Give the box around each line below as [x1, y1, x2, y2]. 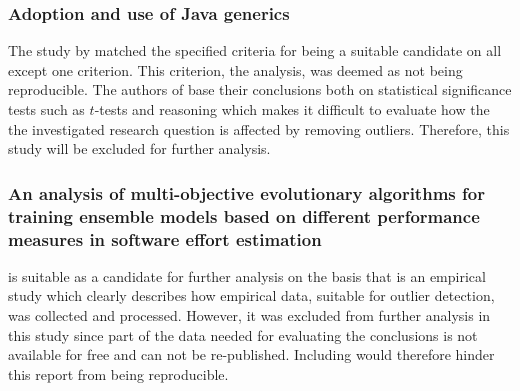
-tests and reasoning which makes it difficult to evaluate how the [94, 99, 490, 119]
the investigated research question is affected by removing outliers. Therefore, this [8, 118, 510, 139]
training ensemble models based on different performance [8, 203, 480, 228]
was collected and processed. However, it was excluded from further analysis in [8, 305, 491, 326]
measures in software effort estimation [8, 226, 322, 251]
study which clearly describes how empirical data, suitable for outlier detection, [8, 285, 495, 306]
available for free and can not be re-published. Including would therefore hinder [8, 344, 495, 365]
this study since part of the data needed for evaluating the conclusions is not [8, 324, 478, 345]
